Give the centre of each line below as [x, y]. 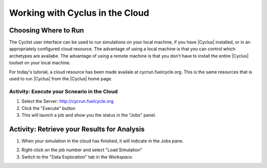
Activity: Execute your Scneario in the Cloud [64, 91]
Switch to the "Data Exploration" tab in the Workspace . [77, 157]
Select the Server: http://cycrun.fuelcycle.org [67, 101]
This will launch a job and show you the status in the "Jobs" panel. [89, 115]
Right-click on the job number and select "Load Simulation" [82, 150]
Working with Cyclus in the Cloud [79, 13]
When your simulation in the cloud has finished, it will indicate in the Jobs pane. [103, 141]
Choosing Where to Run [46, 30]
